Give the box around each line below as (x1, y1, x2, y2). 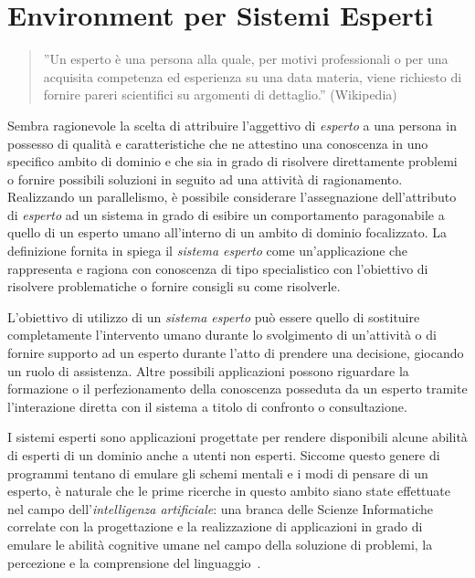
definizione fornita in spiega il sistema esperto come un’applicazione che (7, 241, 407, 260)
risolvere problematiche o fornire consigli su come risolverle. (7, 277, 341, 296)
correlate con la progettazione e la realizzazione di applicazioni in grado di (7, 517, 423, 536)
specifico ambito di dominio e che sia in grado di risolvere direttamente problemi (7, 152, 458, 171)
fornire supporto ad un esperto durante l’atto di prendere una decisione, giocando (7, 343, 464, 363)
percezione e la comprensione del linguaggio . (7, 552, 261, 572)
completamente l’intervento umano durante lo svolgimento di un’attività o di (7, 325, 437, 344)
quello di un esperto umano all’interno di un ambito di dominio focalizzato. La (7, 223, 448, 242)
